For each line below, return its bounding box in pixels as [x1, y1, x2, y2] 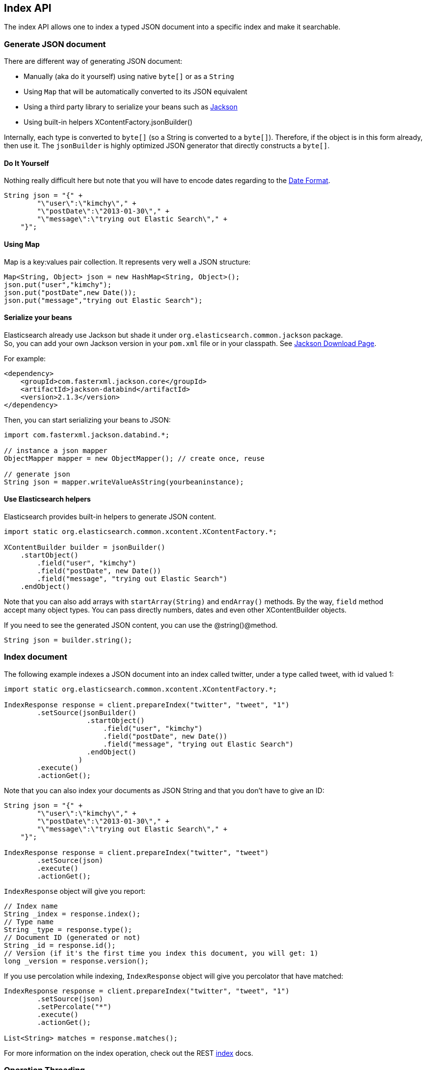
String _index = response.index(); [4, 909, 141, 918]
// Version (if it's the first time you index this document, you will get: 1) [4, 949, 319, 957]
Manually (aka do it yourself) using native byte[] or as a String [24, 72, 234, 81]
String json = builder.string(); [4, 636, 133, 644]
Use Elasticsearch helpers [4, 495, 91, 504]
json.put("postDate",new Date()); [4, 288, 136, 296]
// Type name [4, 917, 54, 926]
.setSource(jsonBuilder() [37, 708, 136, 717]
